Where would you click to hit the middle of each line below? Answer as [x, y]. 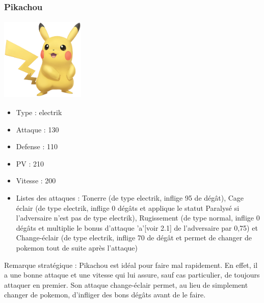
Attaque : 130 [37, 129]
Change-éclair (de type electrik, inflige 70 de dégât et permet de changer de [134, 238]
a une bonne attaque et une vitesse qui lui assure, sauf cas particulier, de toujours [132, 275]
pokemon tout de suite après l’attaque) [77, 247]
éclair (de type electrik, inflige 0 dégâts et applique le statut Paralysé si [128, 208]
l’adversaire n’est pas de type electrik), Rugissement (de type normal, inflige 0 [138, 218]
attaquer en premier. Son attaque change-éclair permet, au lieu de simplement [126, 284]
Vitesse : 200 [36, 181]
